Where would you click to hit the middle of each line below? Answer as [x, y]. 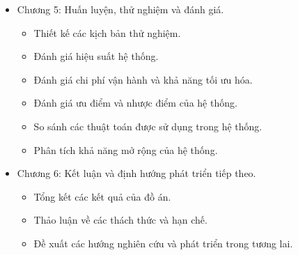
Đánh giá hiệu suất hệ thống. [96, 56]
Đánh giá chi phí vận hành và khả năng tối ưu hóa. [143, 79]
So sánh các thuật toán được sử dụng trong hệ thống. [148, 126]
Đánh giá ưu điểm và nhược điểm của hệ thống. [135, 103]
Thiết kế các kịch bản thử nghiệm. [107, 32]
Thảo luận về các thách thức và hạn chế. [120, 220]
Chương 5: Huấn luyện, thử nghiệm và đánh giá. [120, 9]
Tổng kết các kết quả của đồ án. [102, 196]
